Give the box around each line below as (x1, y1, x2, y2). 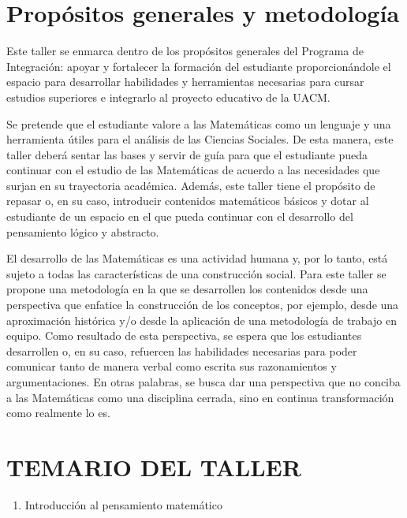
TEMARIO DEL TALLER (6, 450, 301, 483)
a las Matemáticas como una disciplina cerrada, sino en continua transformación (6, 389, 394, 405)
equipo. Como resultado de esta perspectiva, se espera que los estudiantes (6, 327, 362, 344)
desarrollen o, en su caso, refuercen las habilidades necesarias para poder (6, 342, 357, 359)
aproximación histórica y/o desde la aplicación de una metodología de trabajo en (6, 311, 397, 328)
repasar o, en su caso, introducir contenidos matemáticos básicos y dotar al (6, 192, 369, 209)
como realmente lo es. (6, 404, 110, 421)
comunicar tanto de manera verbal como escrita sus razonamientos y (6, 358, 337, 375)
